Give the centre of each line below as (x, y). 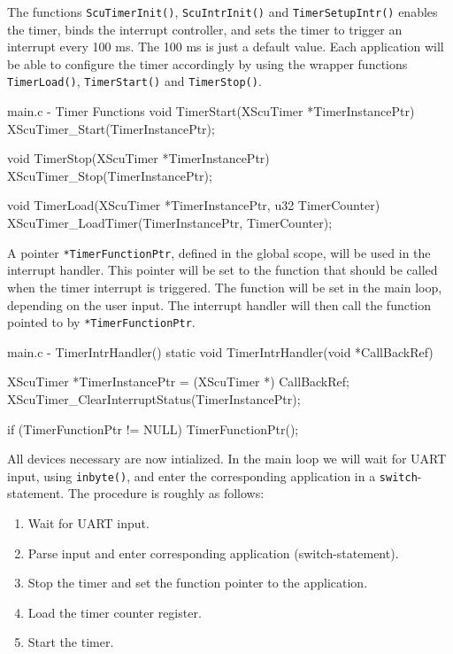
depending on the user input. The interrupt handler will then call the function (219, 304)
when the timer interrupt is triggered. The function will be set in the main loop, (225, 287)
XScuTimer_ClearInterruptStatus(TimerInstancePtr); (154, 398)
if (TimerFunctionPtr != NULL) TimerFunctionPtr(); (153, 428)
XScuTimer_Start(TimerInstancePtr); (111, 128)
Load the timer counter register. (115, 612)
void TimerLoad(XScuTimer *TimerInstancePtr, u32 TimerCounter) (194, 205)
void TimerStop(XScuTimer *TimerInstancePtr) (138, 158)
